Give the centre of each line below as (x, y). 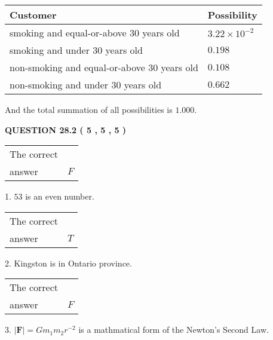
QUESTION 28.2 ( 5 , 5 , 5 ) (66, 129)
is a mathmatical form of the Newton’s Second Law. (174, 330)
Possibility (232, 15)
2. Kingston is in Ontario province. (68, 263)
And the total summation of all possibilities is (89, 109)
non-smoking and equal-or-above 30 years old (104, 67)
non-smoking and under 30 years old (86, 85)
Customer (33, 15)
